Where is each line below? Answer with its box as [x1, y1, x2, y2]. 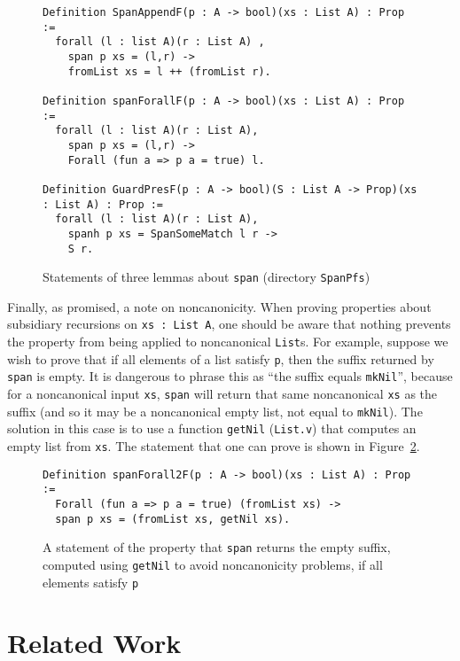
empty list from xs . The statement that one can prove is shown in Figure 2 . [7, 437, 420, 455]
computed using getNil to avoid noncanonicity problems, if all [43, 555, 383, 573]
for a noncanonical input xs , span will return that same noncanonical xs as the [7, 385, 438, 403]
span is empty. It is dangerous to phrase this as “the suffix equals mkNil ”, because [7, 367, 453, 385]
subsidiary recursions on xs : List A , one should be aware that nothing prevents [7, 315, 451, 333]
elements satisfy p [43, 572, 139, 591]
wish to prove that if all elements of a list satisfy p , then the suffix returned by [7, 349, 434, 368]
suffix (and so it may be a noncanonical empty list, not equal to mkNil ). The [7, 401, 423, 420]
